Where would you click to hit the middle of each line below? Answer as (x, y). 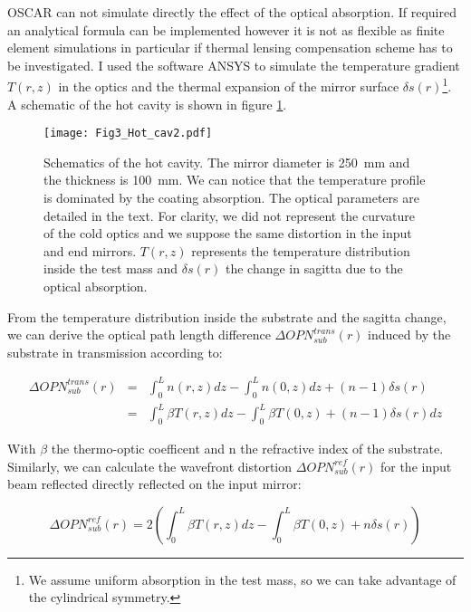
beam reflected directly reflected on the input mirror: (154, 484)
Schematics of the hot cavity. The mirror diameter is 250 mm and (227, 162)
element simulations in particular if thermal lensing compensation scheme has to (230, 48)
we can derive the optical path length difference (139, 335)
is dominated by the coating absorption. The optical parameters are (231, 198)
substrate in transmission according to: (115, 352)
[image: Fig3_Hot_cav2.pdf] (128, 134)
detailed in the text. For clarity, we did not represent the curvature (230, 215)
